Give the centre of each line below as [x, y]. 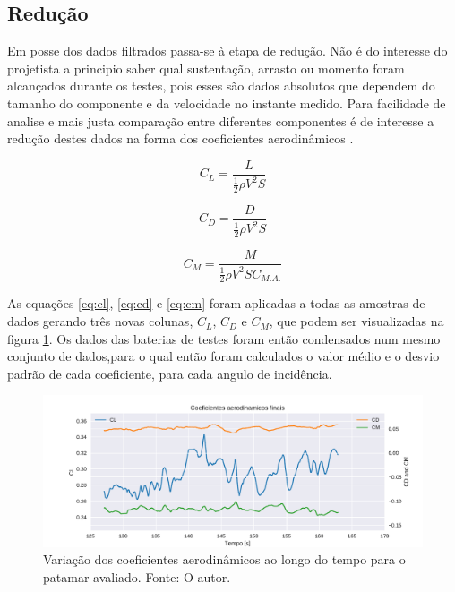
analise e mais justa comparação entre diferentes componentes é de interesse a [221, 120]
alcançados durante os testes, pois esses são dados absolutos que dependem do [221, 86]
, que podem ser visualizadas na [356, 321]
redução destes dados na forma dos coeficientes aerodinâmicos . [180, 138]
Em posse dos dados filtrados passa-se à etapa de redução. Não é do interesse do [227, 51]
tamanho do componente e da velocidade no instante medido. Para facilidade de [227, 103]
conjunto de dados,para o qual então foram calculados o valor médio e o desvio [223, 356]
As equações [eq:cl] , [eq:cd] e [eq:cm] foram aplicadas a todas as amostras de [216, 303]
